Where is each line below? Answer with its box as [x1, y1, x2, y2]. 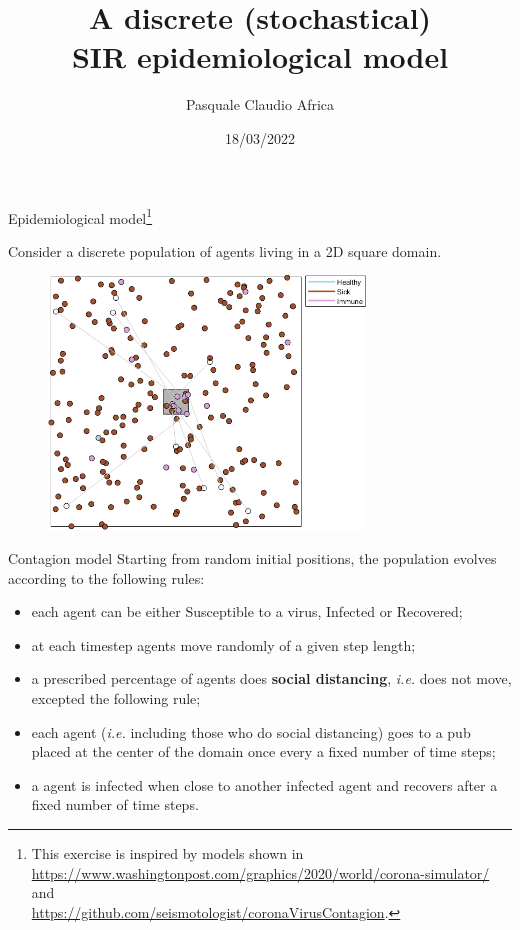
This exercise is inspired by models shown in [31, 843, 304, 864]
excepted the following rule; [31, 688, 201, 709]
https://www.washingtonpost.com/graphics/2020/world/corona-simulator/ [31, 862, 490, 883]
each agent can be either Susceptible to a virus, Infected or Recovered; [31, 601, 463, 622]
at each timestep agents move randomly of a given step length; [31, 634, 416, 655]
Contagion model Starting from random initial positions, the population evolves [8, 548, 497, 569]
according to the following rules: [8, 567, 205, 588]
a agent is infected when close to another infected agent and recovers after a [31, 774, 498, 795]
